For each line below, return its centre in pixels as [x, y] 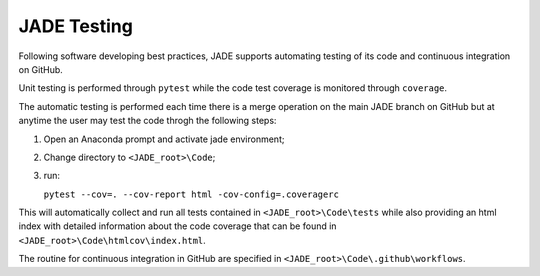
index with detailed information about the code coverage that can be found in [177, 226]
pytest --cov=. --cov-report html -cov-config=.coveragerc [191, 194]
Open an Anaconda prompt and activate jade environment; [164, 139]
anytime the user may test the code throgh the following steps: [147, 121]
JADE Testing [76, 26]
